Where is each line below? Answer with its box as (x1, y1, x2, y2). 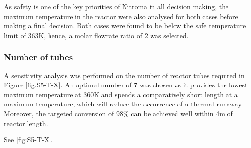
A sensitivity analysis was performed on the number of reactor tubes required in (4, 70, 245, 80)
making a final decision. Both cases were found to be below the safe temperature (4, 21, 246, 31)
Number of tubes (4, 51, 73, 63)
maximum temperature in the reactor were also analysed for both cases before (4, 11, 238, 21)
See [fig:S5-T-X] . (4, 134, 53, 145)
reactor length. (4, 118, 48, 128)
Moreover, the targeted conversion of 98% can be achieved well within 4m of (4, 108, 233, 118)
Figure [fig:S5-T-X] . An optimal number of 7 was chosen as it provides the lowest (4, 80, 248, 90)
